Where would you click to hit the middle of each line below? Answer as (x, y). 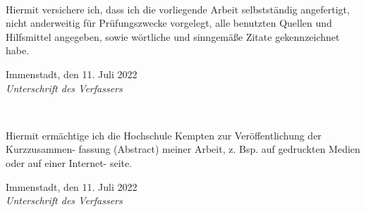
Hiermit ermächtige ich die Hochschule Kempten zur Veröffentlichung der (164, 135)
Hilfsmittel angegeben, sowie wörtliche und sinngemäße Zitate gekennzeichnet (173, 36)
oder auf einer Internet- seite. (69, 162)
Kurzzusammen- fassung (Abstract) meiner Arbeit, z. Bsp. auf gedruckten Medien (183, 149)
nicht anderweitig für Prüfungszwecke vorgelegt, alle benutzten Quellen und (169, 23)
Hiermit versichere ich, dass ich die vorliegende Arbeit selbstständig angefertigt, (178, 9)
